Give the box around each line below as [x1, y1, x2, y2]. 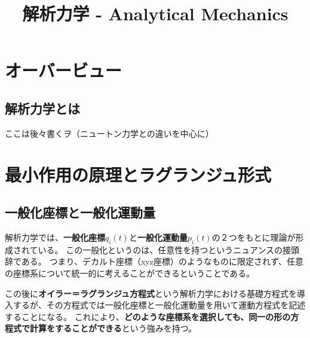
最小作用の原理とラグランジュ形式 [5, 162, 272, 186]
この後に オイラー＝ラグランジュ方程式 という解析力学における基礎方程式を [5, 287, 297, 299]
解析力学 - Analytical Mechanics [22, 1, 288, 26]
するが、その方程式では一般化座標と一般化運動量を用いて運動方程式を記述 [13, 299, 306, 311]
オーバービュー [5, 58, 122, 82]
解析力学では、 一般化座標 [5, 231, 105, 243]
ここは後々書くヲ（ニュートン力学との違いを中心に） [5, 127, 214, 139]
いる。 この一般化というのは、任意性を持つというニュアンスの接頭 [38, 243, 300, 256]
